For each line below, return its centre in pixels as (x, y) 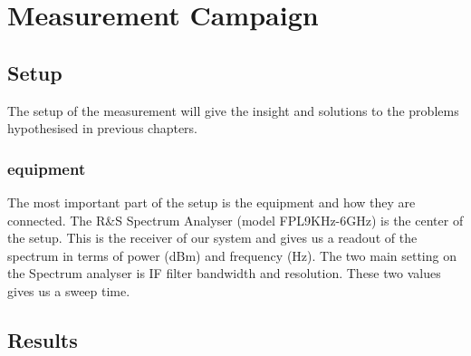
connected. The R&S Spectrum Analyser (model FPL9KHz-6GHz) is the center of (235, 220)
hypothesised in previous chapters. (103, 128)
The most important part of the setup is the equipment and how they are (211, 202)
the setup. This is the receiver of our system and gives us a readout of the (212, 238)
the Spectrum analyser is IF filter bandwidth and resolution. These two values (224, 273)
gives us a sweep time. (69, 290)
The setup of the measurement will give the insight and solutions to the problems (233, 110)
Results (43, 339)
